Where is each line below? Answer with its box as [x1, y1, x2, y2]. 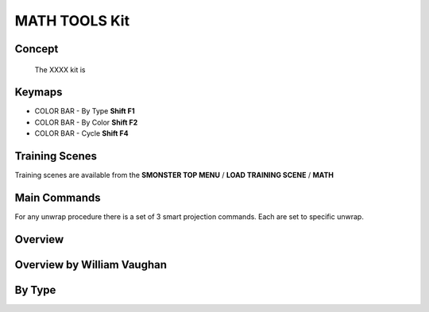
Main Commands [14, 191, 101, 204]
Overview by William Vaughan [14, 258, 167, 272]
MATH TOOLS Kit [14, 12, 130, 29]
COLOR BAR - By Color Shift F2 [34, 117, 138, 127]
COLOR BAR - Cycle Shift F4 [34, 129, 129, 138]
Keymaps [14, 86, 63, 99]
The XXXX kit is [34, 64, 86, 75]
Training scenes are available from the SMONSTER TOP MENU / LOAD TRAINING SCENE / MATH [14, 171, 334, 180]
